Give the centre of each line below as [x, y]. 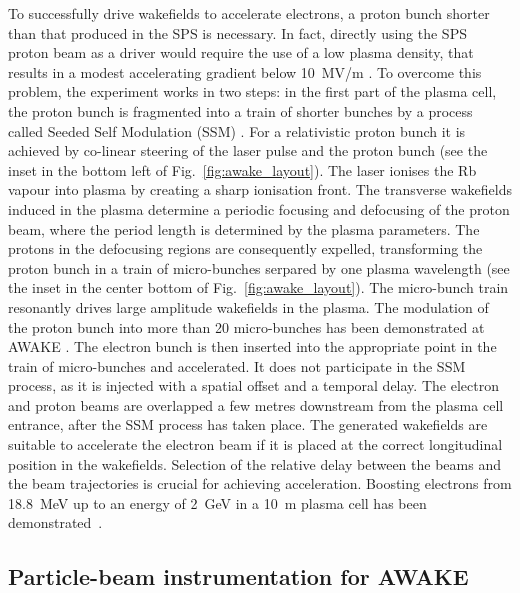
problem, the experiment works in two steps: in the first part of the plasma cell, [252, 91]
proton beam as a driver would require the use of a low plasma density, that [241, 52]
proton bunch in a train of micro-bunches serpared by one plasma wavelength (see [259, 267]
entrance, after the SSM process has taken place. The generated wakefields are [248, 424]
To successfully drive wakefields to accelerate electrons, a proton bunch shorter [249, 13]
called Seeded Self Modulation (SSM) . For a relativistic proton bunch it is [237, 130]
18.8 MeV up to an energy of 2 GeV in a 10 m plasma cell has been [217, 502]
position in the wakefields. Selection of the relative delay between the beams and [254, 463]
